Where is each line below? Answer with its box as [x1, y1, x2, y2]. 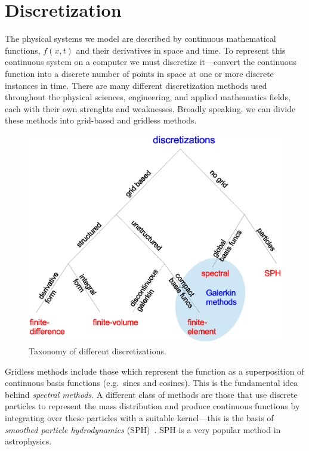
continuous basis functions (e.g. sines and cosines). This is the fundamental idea [5, 376, 298, 389]
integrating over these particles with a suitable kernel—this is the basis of [5, 412, 274, 424]
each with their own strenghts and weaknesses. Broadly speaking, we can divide [5, 102, 296, 115]
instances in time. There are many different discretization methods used [5, 79, 267, 91]
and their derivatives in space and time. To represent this [76, 44, 286, 56]
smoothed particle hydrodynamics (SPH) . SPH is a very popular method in [5, 423, 281, 435]
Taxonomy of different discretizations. [29, 345, 166, 357]
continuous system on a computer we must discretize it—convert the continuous [5, 55, 296, 68]
